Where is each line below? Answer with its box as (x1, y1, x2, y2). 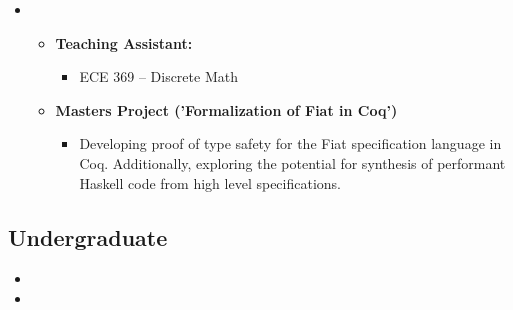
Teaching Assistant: (55, 32, 193, 53)
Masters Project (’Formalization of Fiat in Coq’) (55, 99, 398, 120)
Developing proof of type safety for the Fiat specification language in (79, 133, 502, 154)
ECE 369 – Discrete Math (79, 66, 238, 87)
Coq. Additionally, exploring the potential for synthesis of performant (79, 152, 506, 173)
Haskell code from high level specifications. (79, 172, 341, 193)
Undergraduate (8, 221, 168, 252)
